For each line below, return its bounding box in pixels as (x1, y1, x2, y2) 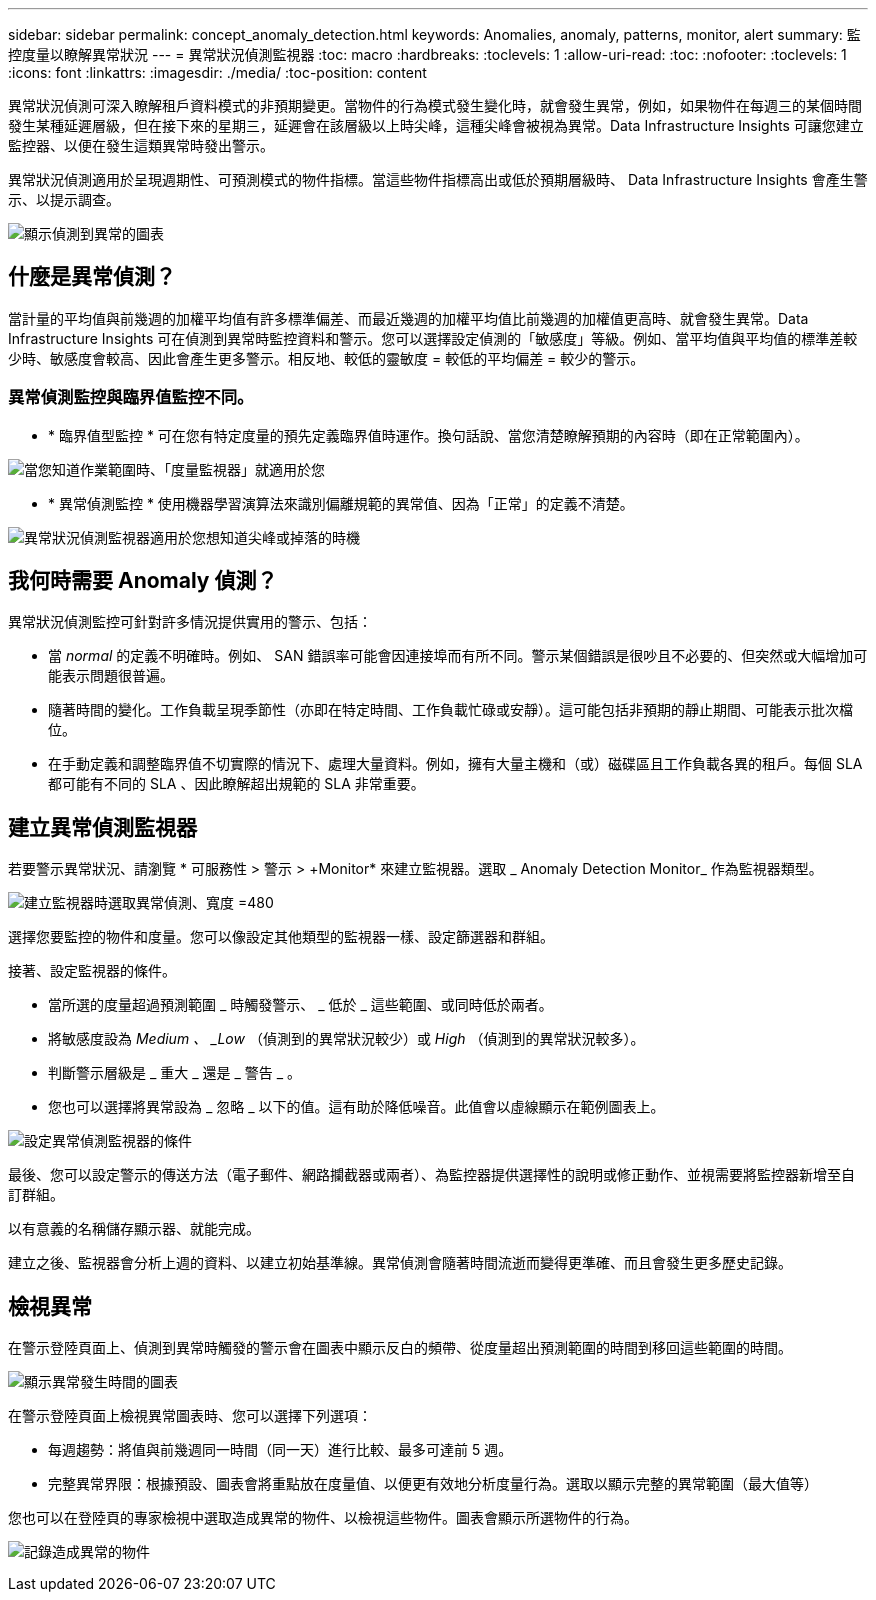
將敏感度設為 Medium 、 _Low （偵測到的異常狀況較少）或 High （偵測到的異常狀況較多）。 (48, 1030, 645, 1048)
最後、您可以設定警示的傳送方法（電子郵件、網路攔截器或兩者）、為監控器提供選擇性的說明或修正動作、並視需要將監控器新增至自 (8, 1166, 855, 1184)
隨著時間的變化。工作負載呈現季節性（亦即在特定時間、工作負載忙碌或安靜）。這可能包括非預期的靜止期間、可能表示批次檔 (48, 701, 853, 719)
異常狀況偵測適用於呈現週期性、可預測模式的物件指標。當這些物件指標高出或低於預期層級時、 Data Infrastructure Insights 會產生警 (8, 171, 868, 188)
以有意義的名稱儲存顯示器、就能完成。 (8, 1220, 260, 1238)
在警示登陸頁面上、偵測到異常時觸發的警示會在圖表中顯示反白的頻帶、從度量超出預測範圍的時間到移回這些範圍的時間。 (8, 1339, 792, 1357)
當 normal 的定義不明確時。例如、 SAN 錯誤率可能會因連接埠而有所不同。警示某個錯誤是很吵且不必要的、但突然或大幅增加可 (48, 647, 868, 665)
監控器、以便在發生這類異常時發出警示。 (8, 137, 274, 154)
